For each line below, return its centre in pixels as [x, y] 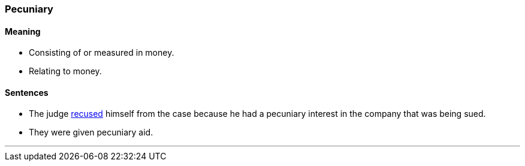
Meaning [23, 31]
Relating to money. [65, 71]
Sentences [27, 92]
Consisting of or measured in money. [102, 53]
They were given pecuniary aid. [91, 132]
